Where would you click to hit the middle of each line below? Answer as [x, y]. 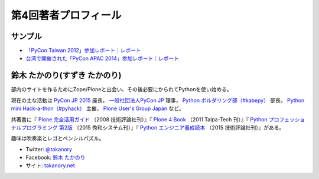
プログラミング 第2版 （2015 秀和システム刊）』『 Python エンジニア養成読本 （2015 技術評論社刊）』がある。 [153, 127]
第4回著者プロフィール [66, 15]
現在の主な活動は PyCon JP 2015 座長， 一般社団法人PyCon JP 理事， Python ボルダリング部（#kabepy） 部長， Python [158, 100]
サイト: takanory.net [50, 165]
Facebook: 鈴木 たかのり [56, 158]
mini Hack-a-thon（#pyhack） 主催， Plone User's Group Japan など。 [97, 108]
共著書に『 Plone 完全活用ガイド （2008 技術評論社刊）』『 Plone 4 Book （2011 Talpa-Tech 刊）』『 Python [139, 119]
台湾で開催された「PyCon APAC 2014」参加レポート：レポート [102, 58]
